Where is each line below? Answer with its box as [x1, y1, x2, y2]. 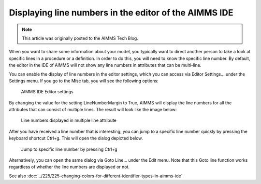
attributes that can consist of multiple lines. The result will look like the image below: [9, 107, 177, 113]
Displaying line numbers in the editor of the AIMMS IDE [9, 7, 233, 18]
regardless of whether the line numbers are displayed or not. [9, 164, 130, 170]
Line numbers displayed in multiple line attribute [21, 117, 117, 123]
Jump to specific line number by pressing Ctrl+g [21, 146, 118, 152]
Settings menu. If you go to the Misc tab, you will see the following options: [9, 78, 159, 84]
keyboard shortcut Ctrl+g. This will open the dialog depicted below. [9, 135, 143, 141]
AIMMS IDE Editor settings [21, 89, 73, 95]
